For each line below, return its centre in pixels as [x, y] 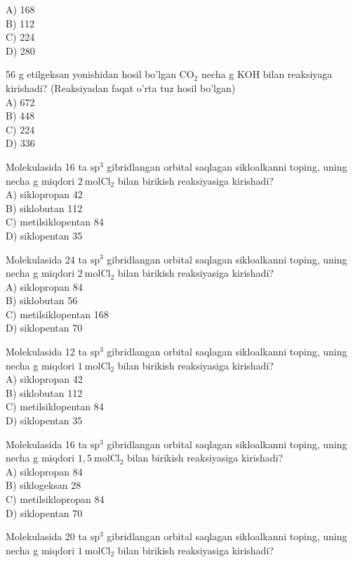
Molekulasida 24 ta [46, 259]
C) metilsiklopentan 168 [57, 314]
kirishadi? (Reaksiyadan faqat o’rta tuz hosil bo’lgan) [121, 87]
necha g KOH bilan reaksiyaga [267, 74]
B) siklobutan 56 [42, 300]
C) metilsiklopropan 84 [55, 499]
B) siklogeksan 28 [44, 485]
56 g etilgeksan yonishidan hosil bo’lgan [91, 74]
